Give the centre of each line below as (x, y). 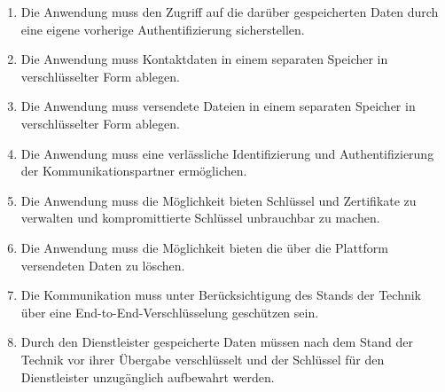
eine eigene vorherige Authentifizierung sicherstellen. (163, 29)
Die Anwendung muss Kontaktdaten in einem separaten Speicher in (204, 59)
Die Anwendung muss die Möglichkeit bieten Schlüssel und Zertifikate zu (219, 200)
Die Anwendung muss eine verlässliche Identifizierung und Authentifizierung (227, 153)
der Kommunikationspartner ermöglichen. (134, 171)
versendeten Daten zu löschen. (103, 265)
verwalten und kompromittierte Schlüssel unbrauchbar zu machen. (200, 218)
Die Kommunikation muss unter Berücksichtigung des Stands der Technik (221, 295)
